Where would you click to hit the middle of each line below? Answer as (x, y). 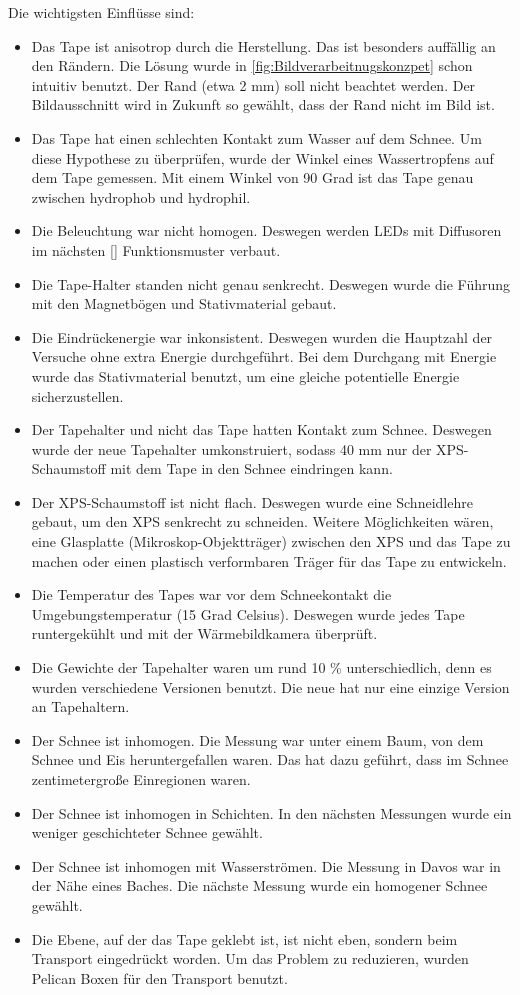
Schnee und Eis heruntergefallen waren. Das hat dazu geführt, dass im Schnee (270, 759)
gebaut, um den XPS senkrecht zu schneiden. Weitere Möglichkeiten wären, (262, 521)
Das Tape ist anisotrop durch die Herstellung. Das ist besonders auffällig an (263, 45)
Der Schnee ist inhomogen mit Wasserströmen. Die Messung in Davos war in (266, 865)
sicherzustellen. (77, 395)
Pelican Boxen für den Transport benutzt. (159, 977)
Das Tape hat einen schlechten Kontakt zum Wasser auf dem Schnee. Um (256, 137)
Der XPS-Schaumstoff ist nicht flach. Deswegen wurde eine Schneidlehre (252, 501)
